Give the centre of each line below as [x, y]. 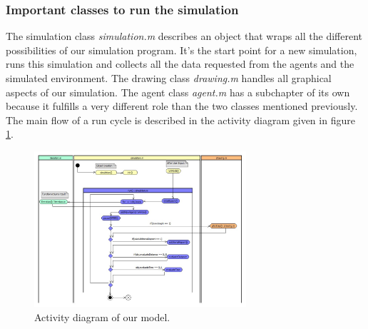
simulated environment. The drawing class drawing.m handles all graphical [169, 78]
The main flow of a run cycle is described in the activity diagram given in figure [180, 120]
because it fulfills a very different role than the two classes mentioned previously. [182, 106]
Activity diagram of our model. [102, 317]
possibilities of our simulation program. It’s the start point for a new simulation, [182, 50]
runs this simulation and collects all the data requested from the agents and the [180, 64]
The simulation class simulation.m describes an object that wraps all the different [184, 36]
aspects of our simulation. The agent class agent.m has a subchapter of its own [178, 92]
